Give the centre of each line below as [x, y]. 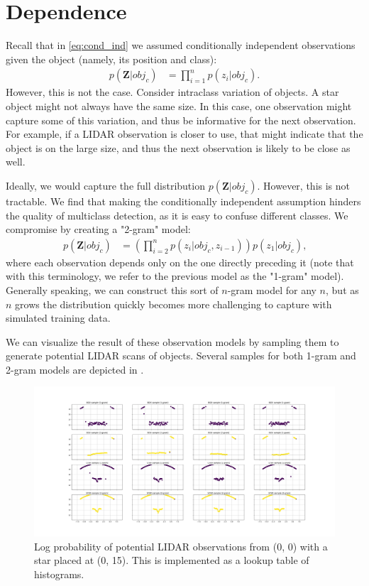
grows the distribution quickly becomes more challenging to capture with [174, 304]
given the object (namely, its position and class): [111, 59]
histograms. [59, 574]
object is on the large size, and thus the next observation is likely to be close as [178, 147]
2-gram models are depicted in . [75, 369]
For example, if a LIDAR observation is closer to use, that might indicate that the [184, 134]
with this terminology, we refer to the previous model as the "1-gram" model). [175, 276]
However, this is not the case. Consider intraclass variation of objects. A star [172, 92]
